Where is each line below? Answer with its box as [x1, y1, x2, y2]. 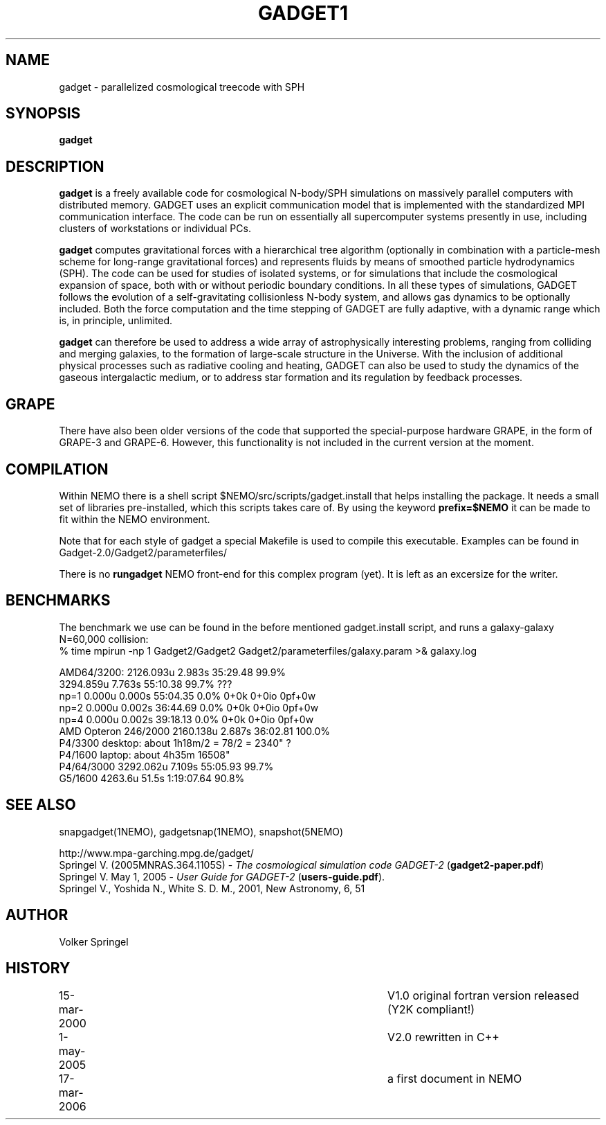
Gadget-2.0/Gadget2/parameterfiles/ [59, 546, 227, 558]
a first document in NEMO [387, 1072, 522, 1086]
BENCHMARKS [6, 592, 111, 610]
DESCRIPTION [6, 157, 104, 175]
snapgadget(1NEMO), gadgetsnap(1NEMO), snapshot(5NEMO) [59, 825, 344, 838]
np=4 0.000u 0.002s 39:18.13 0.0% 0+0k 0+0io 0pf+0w [59, 713, 314, 725]
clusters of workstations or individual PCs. [59, 222, 251, 235]
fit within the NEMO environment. [59, 513, 210, 525]
